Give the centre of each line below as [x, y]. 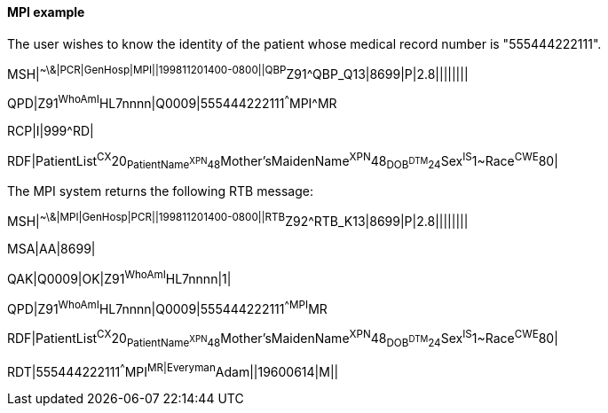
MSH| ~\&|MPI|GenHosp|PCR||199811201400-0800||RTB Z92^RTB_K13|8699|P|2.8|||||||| [238, 220]
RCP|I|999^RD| [51, 130]
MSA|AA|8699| [51, 249]
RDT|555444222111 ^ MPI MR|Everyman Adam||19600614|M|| [173, 370]
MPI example [46, 12]
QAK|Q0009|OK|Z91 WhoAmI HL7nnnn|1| [119, 277]
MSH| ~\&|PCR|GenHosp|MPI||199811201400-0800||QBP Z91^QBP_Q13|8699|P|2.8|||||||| [238, 72]
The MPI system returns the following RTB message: [160, 191]
